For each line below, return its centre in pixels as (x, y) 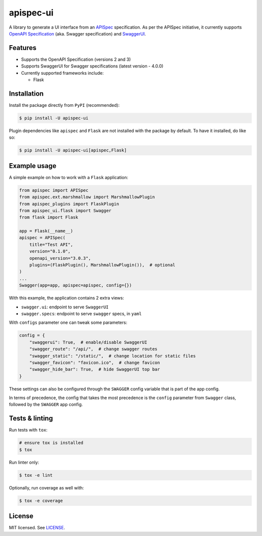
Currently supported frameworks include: (62, 73)
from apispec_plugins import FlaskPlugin (69, 204)
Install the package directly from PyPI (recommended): (64, 105)
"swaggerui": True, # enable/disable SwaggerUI (88, 342)
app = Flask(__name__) (46, 231)
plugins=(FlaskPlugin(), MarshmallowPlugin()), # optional (102, 265)
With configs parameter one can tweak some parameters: (68, 322)
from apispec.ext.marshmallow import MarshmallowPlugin (87, 197)
